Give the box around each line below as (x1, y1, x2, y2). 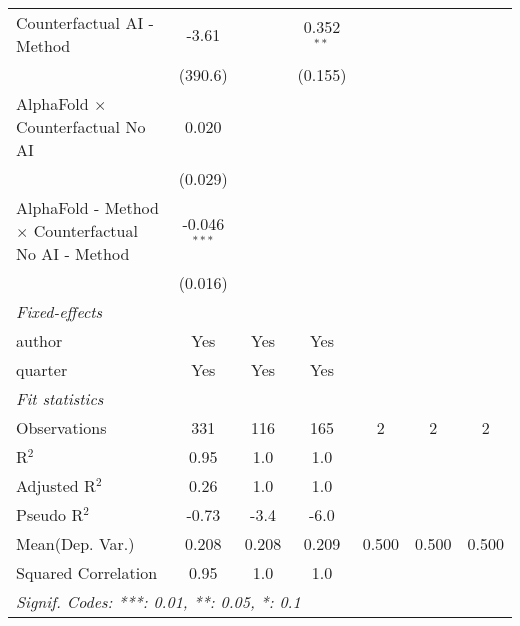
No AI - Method (16, 242, 130, 265)
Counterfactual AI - (16, 11, 154, 34)
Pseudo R (16, 503, 84, 526)
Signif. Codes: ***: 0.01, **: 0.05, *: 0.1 (16, 590, 301, 613)
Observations (16, 416, 107, 439)
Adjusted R (16, 474, 96, 497)
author (16, 329, 63, 352)
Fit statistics (16, 387, 104, 410)
